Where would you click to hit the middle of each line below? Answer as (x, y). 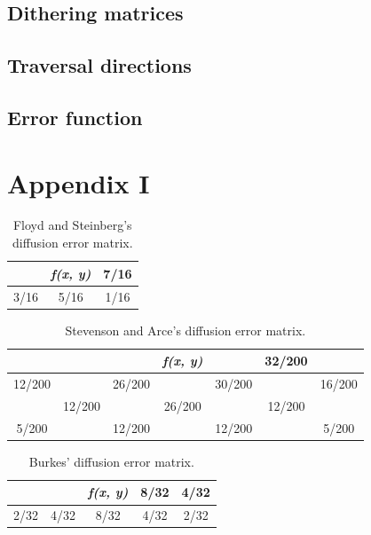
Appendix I (79, 182)
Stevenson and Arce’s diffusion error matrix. (185, 330)
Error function (75, 117)
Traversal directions (99, 65)
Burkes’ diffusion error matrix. (111, 461)
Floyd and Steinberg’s (72, 225)
